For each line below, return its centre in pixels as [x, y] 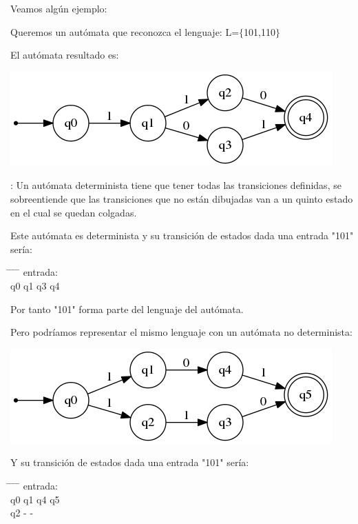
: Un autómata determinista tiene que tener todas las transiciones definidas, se [176, 185]
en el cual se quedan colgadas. [74, 212]
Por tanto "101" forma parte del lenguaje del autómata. [127, 309]
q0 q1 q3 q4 [35, 285]
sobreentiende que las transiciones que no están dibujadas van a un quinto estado [182, 198]
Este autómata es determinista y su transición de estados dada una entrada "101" [182, 235]
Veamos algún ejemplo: [59, 8]
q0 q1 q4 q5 [35, 499]
